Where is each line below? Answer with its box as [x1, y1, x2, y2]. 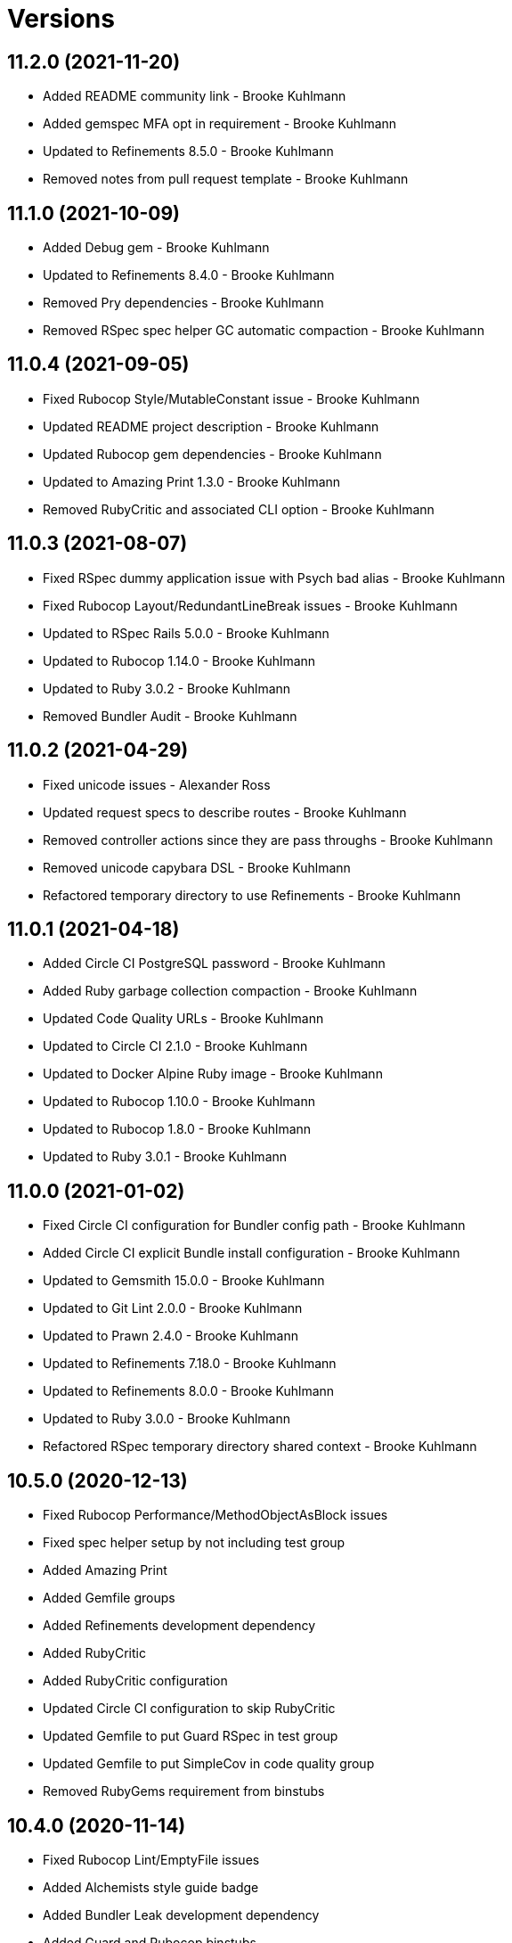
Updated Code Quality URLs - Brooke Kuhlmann [43, 1011, 324, 1027]
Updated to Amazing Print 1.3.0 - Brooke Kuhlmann [43, 473, 341, 489]
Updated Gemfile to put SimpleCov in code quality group [43, 1756, 375, 1772]
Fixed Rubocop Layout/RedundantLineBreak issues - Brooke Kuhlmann [43, 597, 458, 613]
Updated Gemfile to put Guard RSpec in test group [43, 1728, 338, 1744]
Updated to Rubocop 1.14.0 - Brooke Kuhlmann [43, 652, 316, 668]
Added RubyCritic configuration [43, 1673, 228, 1689]
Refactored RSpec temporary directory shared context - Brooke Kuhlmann [43, 1439, 477, 1455]
